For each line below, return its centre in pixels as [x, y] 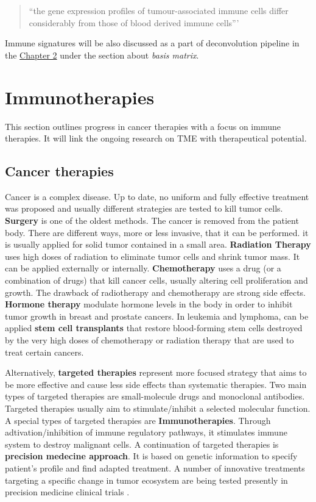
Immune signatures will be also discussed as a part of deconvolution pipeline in [152, 43]
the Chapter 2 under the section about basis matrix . [102, 55]
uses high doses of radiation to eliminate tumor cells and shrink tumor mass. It [153, 256]
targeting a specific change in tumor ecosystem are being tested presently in [146, 480]
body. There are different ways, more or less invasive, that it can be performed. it [157, 232]
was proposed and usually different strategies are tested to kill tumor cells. [144, 208]
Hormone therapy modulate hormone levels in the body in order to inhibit [149, 304]
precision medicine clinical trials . [67, 492]
